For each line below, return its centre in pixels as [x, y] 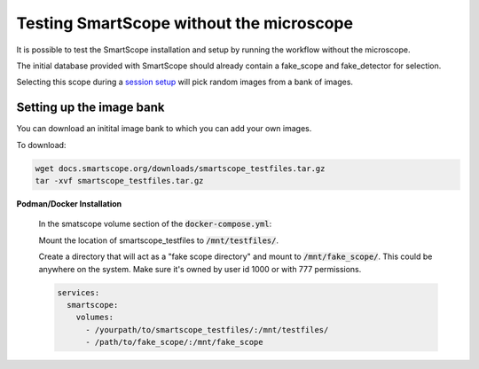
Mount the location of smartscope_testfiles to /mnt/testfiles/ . [159, 240]
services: [79, 292]
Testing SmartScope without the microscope [185, 23]
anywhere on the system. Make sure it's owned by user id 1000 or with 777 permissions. [200, 269]
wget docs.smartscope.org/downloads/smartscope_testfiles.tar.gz [180, 168]
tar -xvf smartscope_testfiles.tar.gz [119, 181]
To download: [41, 145]
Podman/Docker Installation [69, 203]
